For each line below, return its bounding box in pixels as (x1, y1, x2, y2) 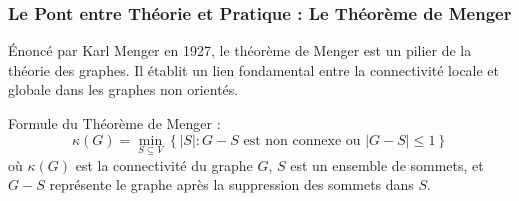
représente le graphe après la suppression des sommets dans (49, 174, 414, 195)
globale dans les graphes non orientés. (8, 79, 239, 100)
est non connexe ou (243, 133, 361, 148)
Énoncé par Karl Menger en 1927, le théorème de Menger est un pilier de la (8, 40, 472, 61)
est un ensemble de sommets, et (290, 154, 484, 175)
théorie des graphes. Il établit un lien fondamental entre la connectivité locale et (8, 59, 500, 80)
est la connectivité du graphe (75, 154, 253, 175)
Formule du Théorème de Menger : (8, 113, 221, 133)
